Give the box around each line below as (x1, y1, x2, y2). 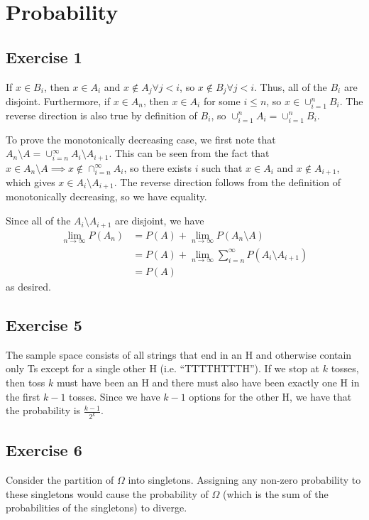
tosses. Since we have (69, 389, 160, 403)
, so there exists (123, 160, 192, 175)
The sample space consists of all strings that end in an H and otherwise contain (6, 347, 352, 362)
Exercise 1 (6, 45, 82, 67)
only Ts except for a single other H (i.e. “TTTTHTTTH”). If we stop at (6, 361, 320, 376)
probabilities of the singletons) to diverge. (6, 500, 187, 515)
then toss (6, 375, 45, 390)
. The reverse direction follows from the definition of (114, 175, 341, 189)
